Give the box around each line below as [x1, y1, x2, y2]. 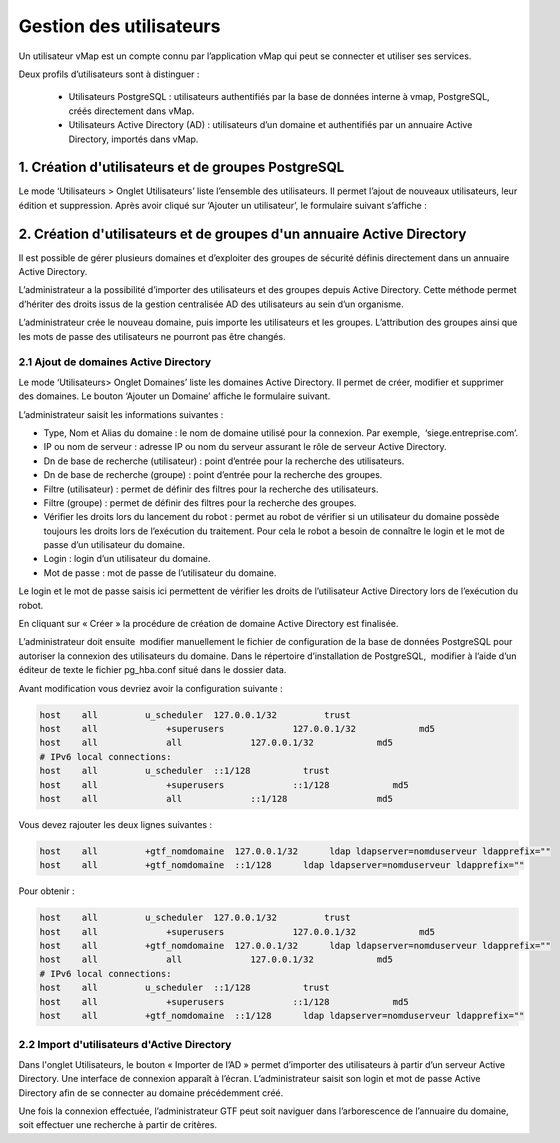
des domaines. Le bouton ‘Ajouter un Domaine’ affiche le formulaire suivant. [18, 390, 331, 402]
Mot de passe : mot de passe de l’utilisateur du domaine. [43, 566, 277, 579]
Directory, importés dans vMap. [68, 133, 199, 145]
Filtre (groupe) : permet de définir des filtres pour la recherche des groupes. [43, 496, 357, 509]
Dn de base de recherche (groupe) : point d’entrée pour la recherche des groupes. [43, 469, 383, 481]
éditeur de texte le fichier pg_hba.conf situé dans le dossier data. [18, 664, 287, 676]
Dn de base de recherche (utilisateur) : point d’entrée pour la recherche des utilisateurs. [43, 455, 405, 467]
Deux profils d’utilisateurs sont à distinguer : [18, 68, 200, 80]
